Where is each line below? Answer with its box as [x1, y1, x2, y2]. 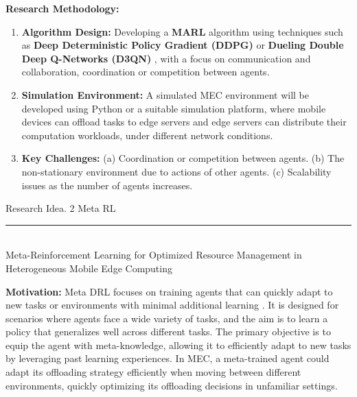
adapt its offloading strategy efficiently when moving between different [5, 365, 301, 379]
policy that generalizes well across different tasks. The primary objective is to [5, 324, 331, 339]
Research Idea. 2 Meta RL [5, 201, 116, 215]
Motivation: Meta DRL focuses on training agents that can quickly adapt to [5, 284, 333, 298]
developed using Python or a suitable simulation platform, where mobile [21, 101, 326, 115]
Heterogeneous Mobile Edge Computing [5, 261, 172, 275]
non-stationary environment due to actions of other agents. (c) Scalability [21, 164, 332, 178]
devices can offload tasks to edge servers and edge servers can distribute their [21, 115, 347, 129]
